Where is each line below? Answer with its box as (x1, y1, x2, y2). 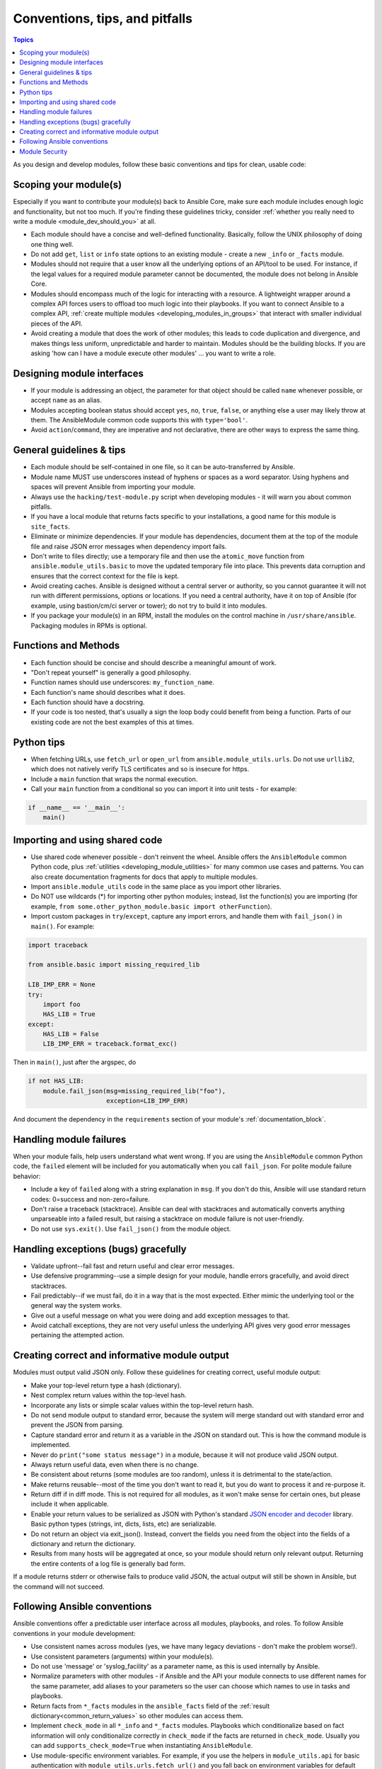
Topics (13, 35, 34, 44)
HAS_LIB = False (42, 1030, 99, 1038)
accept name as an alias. (30, 396, 102, 405)
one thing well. (30, 240, 74, 248)
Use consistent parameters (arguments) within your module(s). (30, 1652, 214, 1661)
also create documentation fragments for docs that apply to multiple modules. (30, 872, 258, 881)
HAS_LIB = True (42, 1010, 95, 1018)
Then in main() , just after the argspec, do (13, 1058, 137, 1066)
